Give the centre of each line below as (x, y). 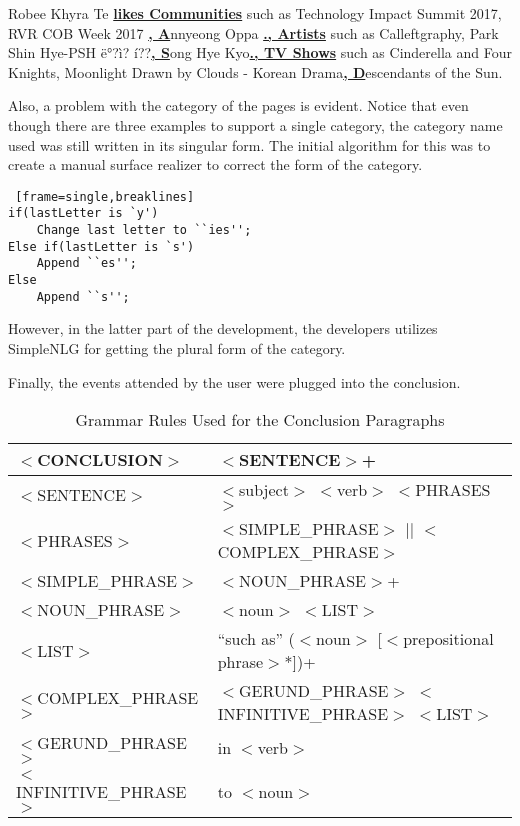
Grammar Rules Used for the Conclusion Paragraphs (260, 420)
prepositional (448, 639)
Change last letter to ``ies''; (144, 230)
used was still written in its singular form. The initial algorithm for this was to (249, 144)
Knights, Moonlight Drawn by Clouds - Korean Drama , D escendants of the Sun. (255, 71)
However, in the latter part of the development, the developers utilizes (223, 328)
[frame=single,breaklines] (105, 196)
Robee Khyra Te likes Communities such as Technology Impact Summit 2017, (255, 13)
